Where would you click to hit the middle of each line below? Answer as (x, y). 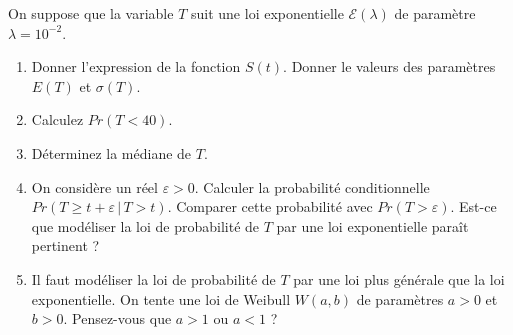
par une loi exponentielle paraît (372, 225)
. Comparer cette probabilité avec (270, 206)
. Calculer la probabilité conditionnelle (312, 186)
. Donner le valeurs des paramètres (389, 66)
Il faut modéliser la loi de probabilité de (153, 278)
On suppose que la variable (91, 13)
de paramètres (400, 298)
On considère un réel (94, 186)
